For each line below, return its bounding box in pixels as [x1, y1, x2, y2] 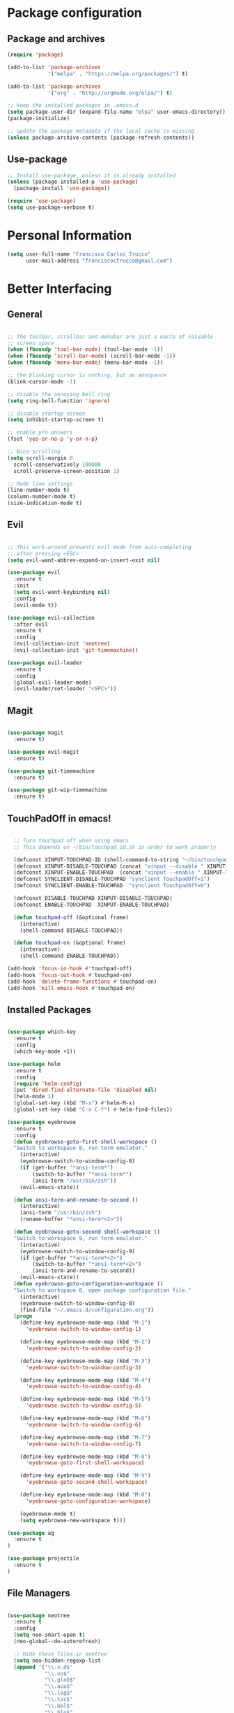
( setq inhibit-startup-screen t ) [7, 416, 104, 423]
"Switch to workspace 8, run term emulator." [13, 1144, 148, 1152]
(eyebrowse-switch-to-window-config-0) [19, 1299, 136, 1307]
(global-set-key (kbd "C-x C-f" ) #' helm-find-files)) [13, 1106, 173, 1113]
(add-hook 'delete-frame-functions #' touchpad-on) [7, 978, 157, 985]
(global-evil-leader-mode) [13, 679, 92, 686]
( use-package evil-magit [7, 748, 79, 755]
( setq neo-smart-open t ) [13, 1631, 86, 1639]
